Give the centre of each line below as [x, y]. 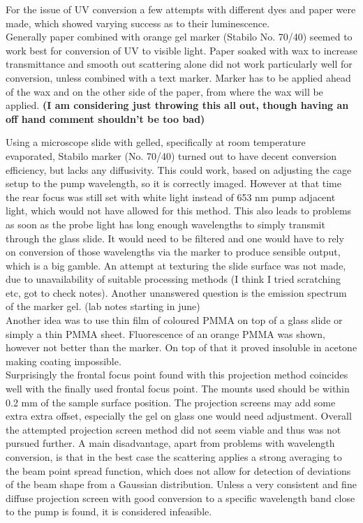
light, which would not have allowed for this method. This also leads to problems [179, 211]
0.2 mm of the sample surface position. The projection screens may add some [171, 402]
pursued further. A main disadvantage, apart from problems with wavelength [170, 443]
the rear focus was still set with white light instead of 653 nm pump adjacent [171, 197]
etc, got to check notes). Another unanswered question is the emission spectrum [176, 292]
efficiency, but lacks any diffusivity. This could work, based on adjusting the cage [179, 169]
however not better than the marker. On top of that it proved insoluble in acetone [181, 347]
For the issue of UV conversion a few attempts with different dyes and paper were [181, 9]
